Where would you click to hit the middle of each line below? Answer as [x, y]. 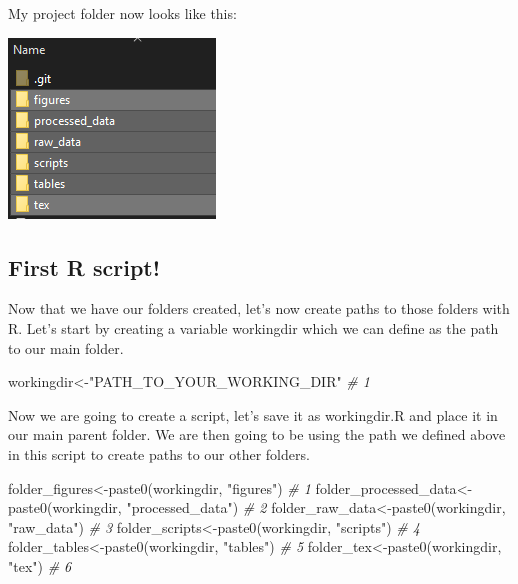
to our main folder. [66, 347]
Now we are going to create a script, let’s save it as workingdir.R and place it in [253, 414]
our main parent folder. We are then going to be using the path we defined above [257, 434]
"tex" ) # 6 [40, 565]
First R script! [84, 266]
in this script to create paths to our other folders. [159, 453]
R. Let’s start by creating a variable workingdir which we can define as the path [253, 327]
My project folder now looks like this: [122, 13]
